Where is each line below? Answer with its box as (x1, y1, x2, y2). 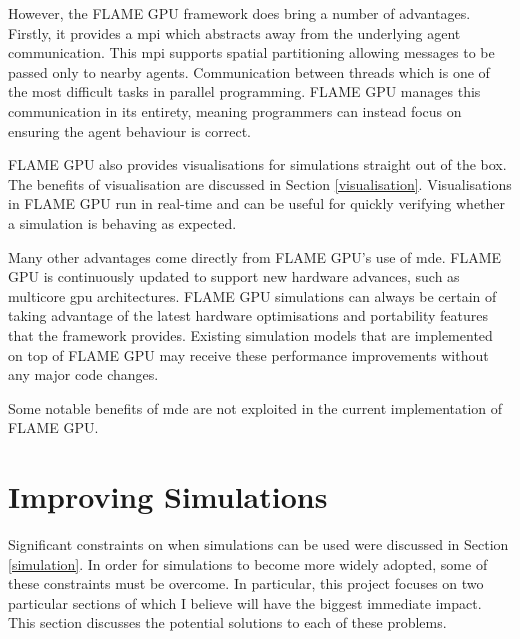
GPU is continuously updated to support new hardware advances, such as (8, 266, 460, 287)
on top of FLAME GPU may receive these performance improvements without (8, 344, 489, 365)
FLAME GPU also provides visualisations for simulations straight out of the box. (8, 154, 507, 175)
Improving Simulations (8, 476, 328, 517)
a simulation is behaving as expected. (8, 212, 237, 233)
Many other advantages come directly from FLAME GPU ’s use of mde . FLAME (8, 246, 501, 267)
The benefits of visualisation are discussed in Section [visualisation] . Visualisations (8, 173, 512, 194)
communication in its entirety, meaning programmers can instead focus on (8, 100, 462, 121)
